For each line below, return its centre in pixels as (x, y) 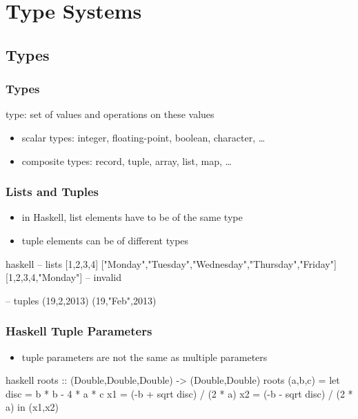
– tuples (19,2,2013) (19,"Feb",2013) (81, 300)
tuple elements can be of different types (105, 240)
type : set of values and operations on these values (110, 114)
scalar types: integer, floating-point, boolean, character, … (143, 137)
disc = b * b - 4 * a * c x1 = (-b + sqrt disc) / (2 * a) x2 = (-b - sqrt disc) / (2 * (179, 393)
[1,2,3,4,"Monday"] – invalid (64, 277)
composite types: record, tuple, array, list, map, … (127, 160)
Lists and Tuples (52, 192)
